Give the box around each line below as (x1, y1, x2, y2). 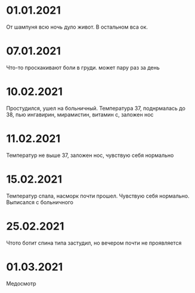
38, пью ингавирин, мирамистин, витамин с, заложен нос (6, 111, 154, 118)
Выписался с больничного (6, 198, 73, 206)
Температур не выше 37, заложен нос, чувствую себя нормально (6, 152, 174, 159)
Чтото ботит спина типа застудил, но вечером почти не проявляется (6, 239, 182, 246)
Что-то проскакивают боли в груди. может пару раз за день (6, 64, 160, 71)
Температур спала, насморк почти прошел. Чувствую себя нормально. (6, 192, 190, 199)
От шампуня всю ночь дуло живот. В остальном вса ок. (6, 23, 148, 30)
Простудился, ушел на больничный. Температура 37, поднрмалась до (6, 104, 186, 112)
